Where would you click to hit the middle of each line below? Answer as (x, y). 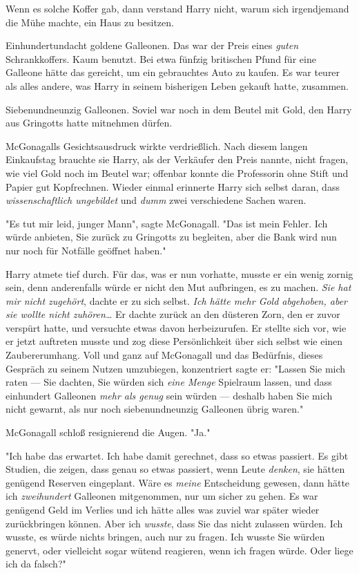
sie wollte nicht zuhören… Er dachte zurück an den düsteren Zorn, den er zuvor (173, 314)
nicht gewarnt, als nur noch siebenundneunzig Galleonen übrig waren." (155, 409)
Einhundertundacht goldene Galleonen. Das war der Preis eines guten (152, 45)
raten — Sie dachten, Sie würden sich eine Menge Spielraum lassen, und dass (169, 382)
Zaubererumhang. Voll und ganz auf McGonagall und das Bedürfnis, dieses (164, 355)
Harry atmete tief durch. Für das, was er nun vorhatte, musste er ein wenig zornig (179, 273)
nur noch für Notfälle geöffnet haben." (86, 250)
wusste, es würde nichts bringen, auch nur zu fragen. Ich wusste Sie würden (165, 537)
